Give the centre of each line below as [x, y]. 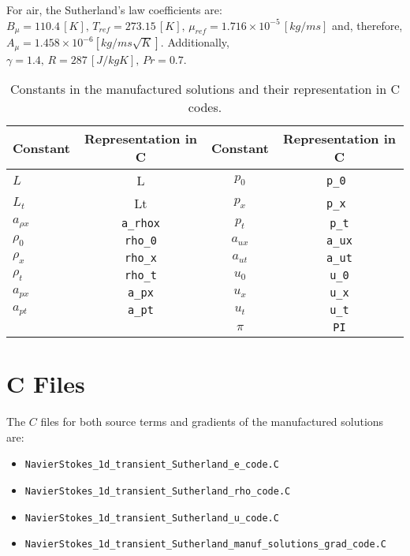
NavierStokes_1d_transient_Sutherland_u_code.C [152, 518]
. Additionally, [195, 42]
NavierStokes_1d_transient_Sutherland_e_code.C [152, 465]
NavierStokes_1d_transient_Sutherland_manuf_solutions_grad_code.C [205, 545]
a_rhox [141, 224]
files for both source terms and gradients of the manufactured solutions [212, 422]
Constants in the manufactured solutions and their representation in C [205, 89]
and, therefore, [367, 25]
